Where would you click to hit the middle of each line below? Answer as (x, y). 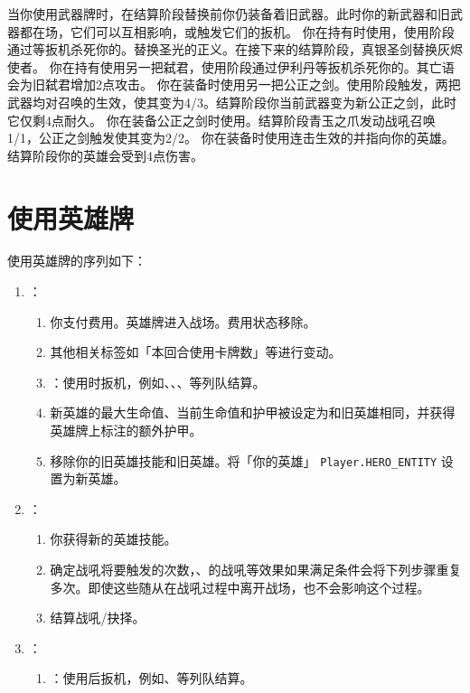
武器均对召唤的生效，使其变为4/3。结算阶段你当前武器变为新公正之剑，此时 (232, 102)
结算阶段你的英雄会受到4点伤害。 (105, 155)
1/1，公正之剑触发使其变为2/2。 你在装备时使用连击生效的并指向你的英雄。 (231, 138)
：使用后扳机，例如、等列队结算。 (151, 678)
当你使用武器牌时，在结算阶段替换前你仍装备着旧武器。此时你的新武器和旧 (229, 14)
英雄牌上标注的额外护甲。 (126, 431)
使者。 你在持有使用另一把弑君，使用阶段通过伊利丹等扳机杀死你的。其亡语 (231, 66)
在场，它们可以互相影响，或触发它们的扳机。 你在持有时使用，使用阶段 (243, 31)
